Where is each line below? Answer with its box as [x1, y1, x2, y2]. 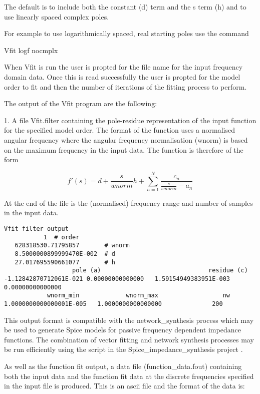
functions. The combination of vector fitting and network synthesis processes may [4, 334, 254, 344]
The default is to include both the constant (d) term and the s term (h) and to [4, 2, 246, 12]
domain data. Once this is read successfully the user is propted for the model [4, 71, 240, 82]
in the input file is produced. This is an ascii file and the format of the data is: [4, 380, 245, 391]
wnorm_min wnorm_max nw [47, 292, 230, 299]
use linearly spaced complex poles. [4, 11, 109, 22]
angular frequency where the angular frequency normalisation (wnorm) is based [4, 134, 248, 145]
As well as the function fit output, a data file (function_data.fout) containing [4, 360, 242, 371]
